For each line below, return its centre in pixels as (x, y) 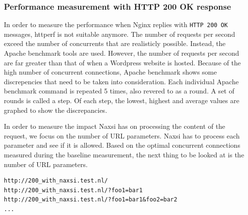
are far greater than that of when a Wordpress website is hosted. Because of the (122, 62)
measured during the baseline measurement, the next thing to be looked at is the (124, 154)
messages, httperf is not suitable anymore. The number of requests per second (120, 34)
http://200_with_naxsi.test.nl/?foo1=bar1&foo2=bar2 (91, 200)
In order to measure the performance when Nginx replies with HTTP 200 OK (116, 24)
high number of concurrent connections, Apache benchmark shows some (110, 72)
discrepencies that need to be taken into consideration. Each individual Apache (121, 81)
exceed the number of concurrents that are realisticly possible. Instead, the (115, 43)
